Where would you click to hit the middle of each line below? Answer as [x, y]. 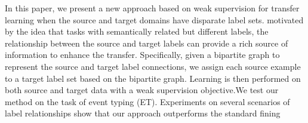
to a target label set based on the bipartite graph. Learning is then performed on [153, 78]
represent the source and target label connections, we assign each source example [153, 66]
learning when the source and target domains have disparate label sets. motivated [154, 19]
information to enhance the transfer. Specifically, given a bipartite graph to [142, 55]
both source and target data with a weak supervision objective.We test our [142, 90]
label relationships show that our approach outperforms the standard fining [143, 113]
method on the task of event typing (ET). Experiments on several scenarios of [147, 101]
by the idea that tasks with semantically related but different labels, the [137, 31]
